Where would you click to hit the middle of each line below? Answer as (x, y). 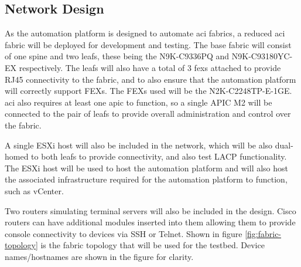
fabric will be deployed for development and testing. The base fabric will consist (148, 44)
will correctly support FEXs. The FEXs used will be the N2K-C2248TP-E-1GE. (148, 91)
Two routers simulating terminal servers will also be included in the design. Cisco (150, 210)
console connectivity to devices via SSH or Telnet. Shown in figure (124, 233)
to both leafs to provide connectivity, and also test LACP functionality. (159, 156)
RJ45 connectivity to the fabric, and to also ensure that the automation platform (150, 79)
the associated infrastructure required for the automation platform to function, (146, 179)
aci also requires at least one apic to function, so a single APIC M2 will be (138, 102)
